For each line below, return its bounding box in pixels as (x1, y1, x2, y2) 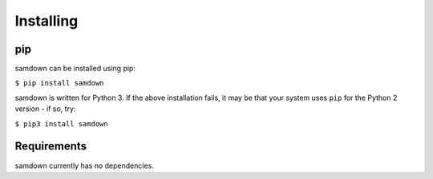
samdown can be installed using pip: (14, 64, 136, 74)
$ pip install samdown (14, 78, 104, 88)
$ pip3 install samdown (14, 119, 108, 128)
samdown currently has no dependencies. (14, 161, 154, 170)
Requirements (14, 140, 87, 153)
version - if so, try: (14, 104, 76, 113)
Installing (14, 12, 79, 30)
